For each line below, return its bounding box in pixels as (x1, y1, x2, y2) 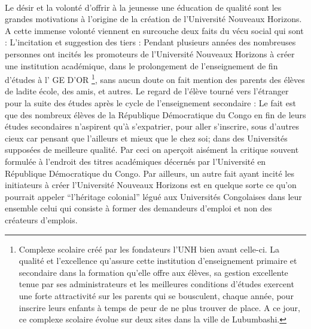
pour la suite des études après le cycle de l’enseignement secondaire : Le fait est (5, 97, 296, 109)
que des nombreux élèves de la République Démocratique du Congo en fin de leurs (5, 108, 306, 121)
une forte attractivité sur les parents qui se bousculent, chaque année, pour (19, 289, 294, 302)
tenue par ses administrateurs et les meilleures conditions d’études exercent (19, 278, 294, 290)
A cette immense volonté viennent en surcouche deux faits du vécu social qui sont (5, 24, 304, 36)
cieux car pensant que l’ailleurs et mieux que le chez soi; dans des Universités (5, 131, 288, 144)
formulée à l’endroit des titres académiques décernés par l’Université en (5, 155, 266, 167)
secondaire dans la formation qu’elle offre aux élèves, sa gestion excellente (19, 266, 288, 278)
